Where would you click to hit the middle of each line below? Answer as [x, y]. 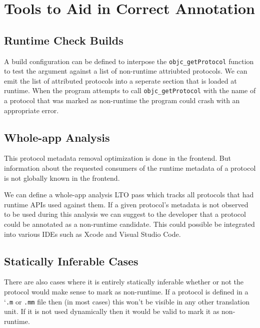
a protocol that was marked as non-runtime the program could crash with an [122, 100]
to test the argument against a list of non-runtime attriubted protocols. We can [126, 71]
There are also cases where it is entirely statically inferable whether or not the [124, 282]
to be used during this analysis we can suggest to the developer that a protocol [125, 214]
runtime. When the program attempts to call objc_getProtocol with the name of [130, 90]
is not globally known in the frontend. [62, 178]
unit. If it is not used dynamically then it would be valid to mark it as [112, 311]
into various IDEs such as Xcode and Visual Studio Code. [92, 234]
